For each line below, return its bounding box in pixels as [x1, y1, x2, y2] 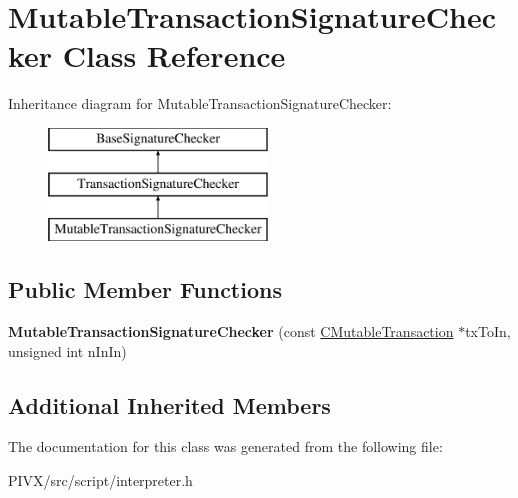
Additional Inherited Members [8, 389, 331, 420]
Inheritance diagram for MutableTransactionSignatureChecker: [8, 93, 392, 114]
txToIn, [465, 321, 511, 342]
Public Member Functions [8, 274, 282, 305]
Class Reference [62, 35, 286, 76]
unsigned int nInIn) [8, 340, 127, 361]
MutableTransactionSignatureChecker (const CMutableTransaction [8, 321, 454, 342]
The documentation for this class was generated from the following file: [8, 436, 443, 457]
